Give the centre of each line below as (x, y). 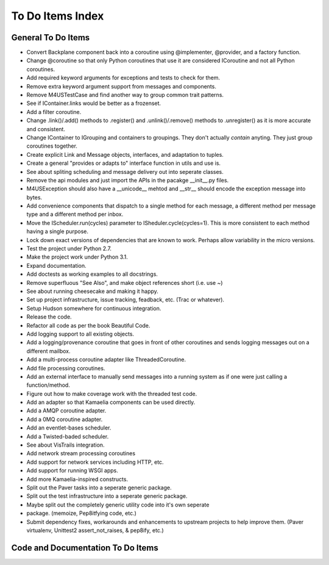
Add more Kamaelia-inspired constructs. (77, 479)
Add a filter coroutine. (54, 112)
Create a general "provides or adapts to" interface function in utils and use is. (124, 163)
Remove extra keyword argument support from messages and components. (121, 86)
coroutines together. (52, 146)
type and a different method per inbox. (75, 214)
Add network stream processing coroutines (81, 453)
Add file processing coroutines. (66, 368)
